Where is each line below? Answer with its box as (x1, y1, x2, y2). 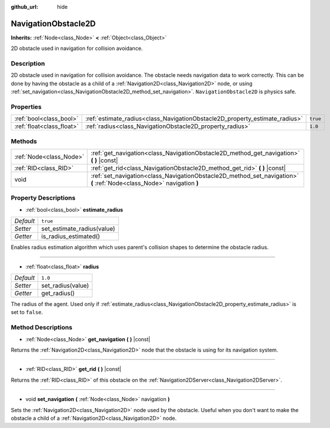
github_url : (11, 4, 38, 10)
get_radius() (41, 289, 75, 298)
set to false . (11, 309, 43, 316)
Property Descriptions (11, 194, 76, 202)
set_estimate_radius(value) (41, 225, 115, 233)
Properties (11, 103, 42, 111)
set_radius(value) (41, 282, 89, 290)
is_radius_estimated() (41, 232, 100, 241)
